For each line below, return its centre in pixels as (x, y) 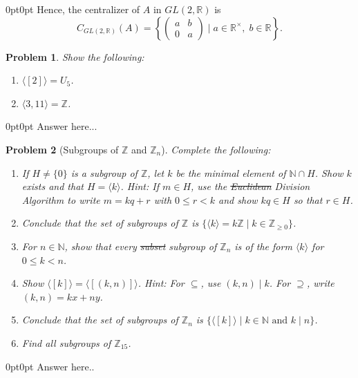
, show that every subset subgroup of (141, 246)
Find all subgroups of (66, 342)
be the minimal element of (231, 172)
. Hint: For (161, 283)
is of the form (263, 246)
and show (238, 199)
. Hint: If (140, 186)
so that (308, 199)
